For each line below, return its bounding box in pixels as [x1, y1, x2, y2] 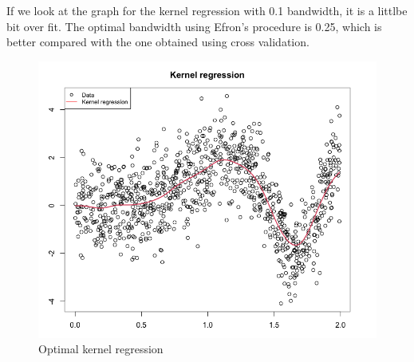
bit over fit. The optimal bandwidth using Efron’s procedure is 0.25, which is [6, 18, 382, 34]
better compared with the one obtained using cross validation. [6, 33, 310, 50]
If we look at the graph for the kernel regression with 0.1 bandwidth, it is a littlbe [6, 2, 408, 18]
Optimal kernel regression [38, 340, 164, 357]
